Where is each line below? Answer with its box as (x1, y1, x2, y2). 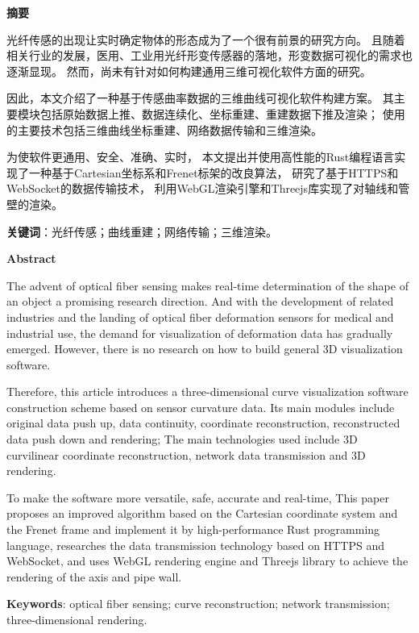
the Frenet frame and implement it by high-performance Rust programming (6, 521, 380, 538)
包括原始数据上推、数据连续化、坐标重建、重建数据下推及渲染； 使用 (39, 105, 405, 122)
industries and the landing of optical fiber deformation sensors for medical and (6, 308, 394, 325)
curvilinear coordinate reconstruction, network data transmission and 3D (6, 446, 366, 463)
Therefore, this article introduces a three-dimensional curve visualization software (6, 383, 409, 400)
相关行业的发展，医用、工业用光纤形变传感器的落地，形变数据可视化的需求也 (6, 47, 413, 64)
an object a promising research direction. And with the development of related (6, 293, 394, 310)
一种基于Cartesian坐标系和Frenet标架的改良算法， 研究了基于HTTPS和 (28, 164, 399, 181)
